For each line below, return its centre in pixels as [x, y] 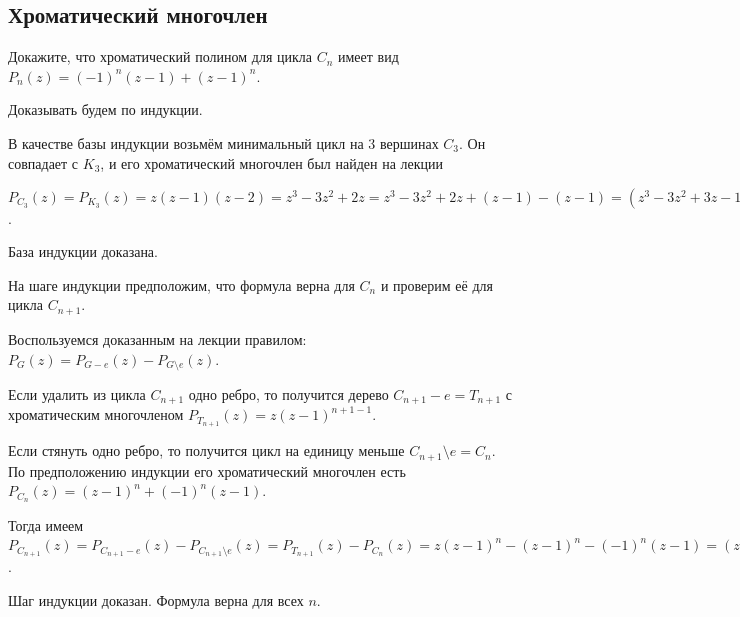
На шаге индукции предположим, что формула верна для [181, 284]
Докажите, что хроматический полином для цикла [160, 56]
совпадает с [43, 162]
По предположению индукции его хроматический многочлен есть [207, 470]
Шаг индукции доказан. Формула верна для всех [156, 599]
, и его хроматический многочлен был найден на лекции [272, 162]
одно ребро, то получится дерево [288, 393]
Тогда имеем [46, 525]
